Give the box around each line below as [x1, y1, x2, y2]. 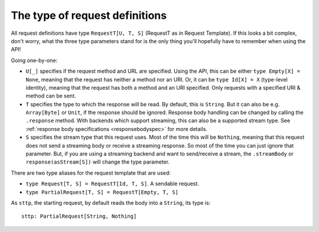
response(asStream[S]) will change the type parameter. [25, 158, 170, 165]
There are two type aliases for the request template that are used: [11, 169, 171, 177]
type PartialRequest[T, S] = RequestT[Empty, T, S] [25, 189, 179, 195]
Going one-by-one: [11, 57, 58, 64]
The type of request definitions [11, 9, 167, 22]
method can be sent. [25, 92, 76, 100]
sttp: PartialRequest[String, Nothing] [21, 213, 137, 220]
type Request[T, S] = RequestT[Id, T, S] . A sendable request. [25, 180, 199, 187]
